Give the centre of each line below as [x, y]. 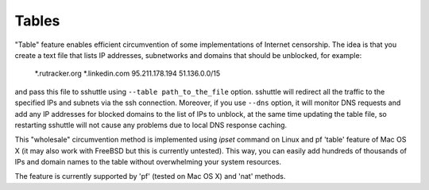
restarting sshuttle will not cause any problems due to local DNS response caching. [151, 125]
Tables [37, 21]
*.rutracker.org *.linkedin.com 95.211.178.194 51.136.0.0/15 [128, 74]
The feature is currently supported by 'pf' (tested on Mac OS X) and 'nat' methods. [150, 176]
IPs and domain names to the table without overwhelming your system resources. [148, 162]
